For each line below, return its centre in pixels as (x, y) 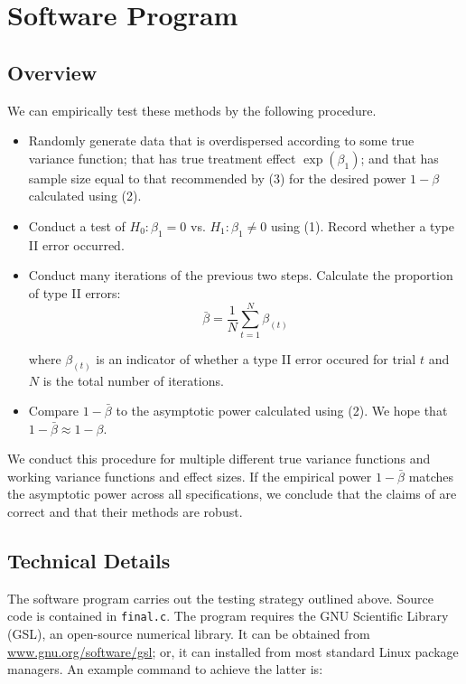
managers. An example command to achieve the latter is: (165, 669)
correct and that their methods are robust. (125, 512)
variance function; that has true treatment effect (162, 158)
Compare (54, 411)
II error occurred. (76, 244)
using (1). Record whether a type (362, 225)
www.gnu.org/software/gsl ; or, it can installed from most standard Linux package (233, 651)
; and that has (400, 158)
